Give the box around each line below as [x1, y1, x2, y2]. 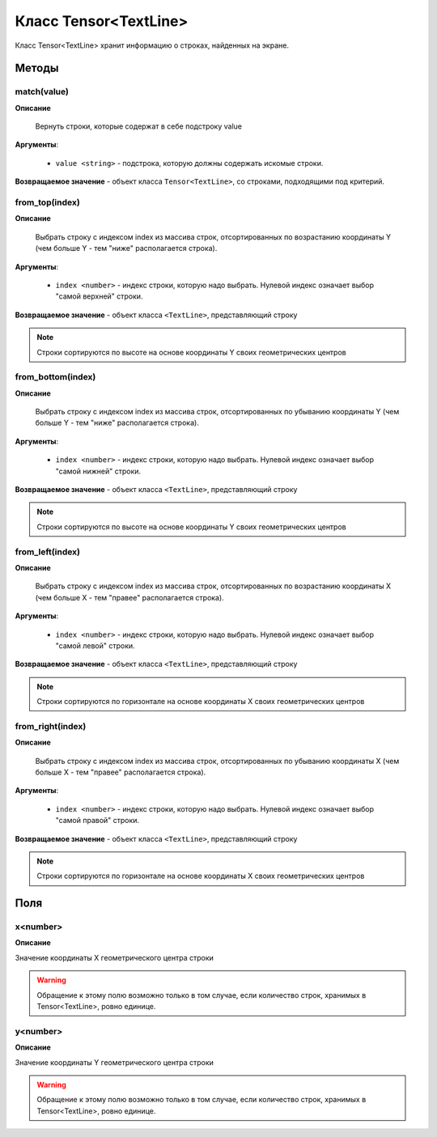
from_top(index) [15, 197, 80, 208]
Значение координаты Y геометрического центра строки [15, 1057, 214, 1067]
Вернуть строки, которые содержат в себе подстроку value [35, 121, 243, 131]
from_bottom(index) [15, 371, 96, 383]
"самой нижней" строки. [55, 466, 142, 476]
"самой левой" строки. [55, 640, 135, 651]
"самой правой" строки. [55, 816, 140, 825]
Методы [15, 62, 59, 75]
